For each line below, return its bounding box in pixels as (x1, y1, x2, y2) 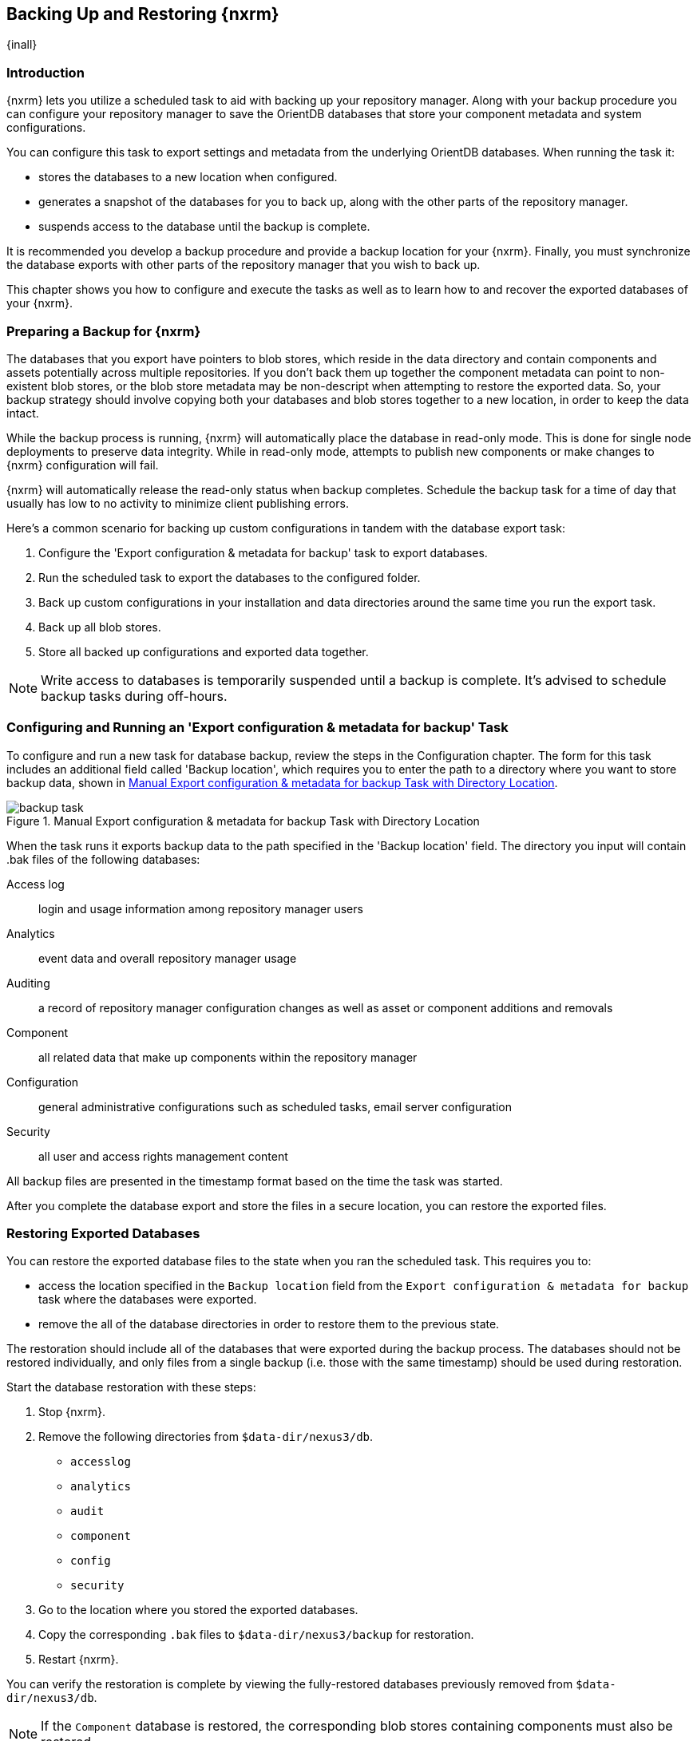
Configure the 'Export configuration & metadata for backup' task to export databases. (38, 545, 488, 560)
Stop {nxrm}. (38, 1405, 105, 1419)
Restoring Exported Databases (6, 1225, 200, 1242)
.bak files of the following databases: (6, 852, 200, 866)
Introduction (6, 64, 85, 81)
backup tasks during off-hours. (41, 687, 228, 704)
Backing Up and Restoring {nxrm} (6, 4, 279, 24)
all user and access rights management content (38, 1149, 288, 1163)
